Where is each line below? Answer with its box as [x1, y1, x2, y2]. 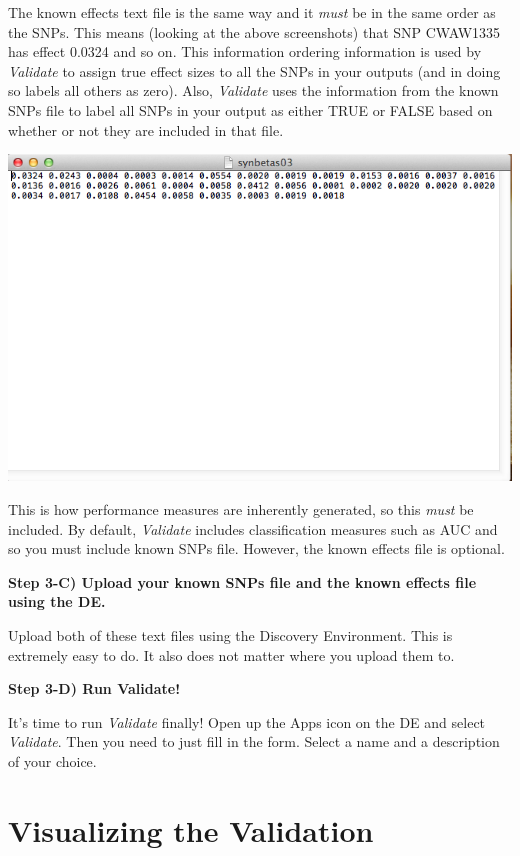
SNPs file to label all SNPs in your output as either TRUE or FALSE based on [8, 99, 493, 120]
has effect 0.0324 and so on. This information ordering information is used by [8, 41, 482, 62]
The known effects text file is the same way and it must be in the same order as [8, 2, 496, 22]
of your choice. [8, 750, 97, 771]
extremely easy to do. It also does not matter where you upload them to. [8, 644, 455, 665]
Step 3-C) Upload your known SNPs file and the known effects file [8, 571, 477, 592]
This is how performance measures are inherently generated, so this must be [8, 499, 474, 520]
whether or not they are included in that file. [8, 119, 284, 140]
